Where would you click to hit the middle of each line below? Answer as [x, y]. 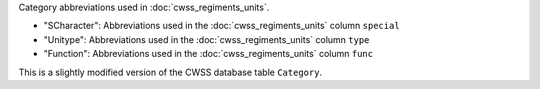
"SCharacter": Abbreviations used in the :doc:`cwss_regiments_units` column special [221, 26]
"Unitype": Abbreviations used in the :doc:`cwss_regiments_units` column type [206, 39]
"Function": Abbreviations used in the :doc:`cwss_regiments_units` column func [208, 54]
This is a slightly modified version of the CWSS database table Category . [170, 72]
